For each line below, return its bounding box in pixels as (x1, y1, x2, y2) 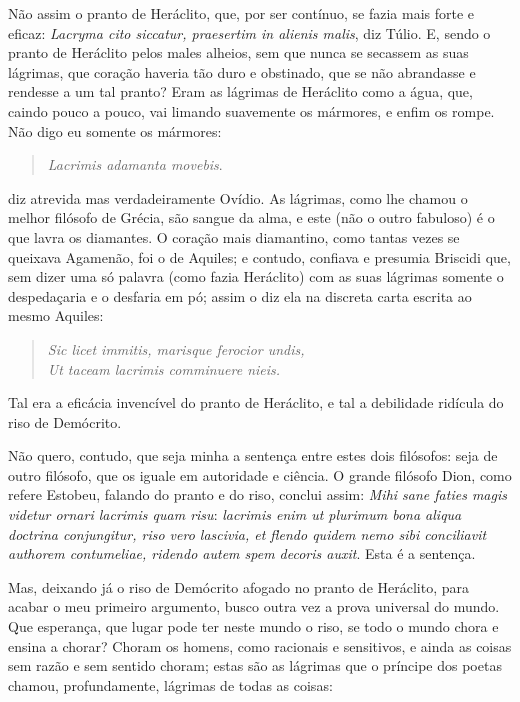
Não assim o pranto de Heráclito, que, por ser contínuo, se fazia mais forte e (8, 3, 475, 23)
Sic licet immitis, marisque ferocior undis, (47, 338, 305, 359)
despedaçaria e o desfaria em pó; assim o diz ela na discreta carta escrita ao (8, 285, 472, 306)
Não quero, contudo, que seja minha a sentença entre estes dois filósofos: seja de (8, 445, 498, 466)
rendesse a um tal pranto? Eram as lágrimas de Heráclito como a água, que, (8, 81, 473, 102)
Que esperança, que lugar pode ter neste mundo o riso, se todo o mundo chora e (8, 616, 499, 637)
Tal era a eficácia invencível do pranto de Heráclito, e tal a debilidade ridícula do (8, 392, 504, 413)
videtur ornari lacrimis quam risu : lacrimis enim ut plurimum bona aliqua (8, 504, 462, 525)
